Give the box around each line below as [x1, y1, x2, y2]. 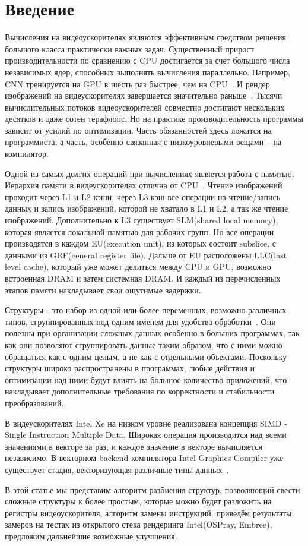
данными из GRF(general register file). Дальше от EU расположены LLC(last [5, 248, 287, 261]
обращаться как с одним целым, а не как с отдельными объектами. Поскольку [5, 350, 287, 362]
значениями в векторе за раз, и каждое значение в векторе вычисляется [5, 440, 262, 452]
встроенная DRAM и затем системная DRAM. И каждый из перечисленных [5, 272, 281, 284]
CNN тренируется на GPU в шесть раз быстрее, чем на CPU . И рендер [5, 77, 270, 90]
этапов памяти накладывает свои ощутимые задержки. [5, 283, 201, 296]
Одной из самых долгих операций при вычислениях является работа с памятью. [5, 167, 294, 179]
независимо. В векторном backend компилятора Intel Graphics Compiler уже [5, 452, 284, 464]
